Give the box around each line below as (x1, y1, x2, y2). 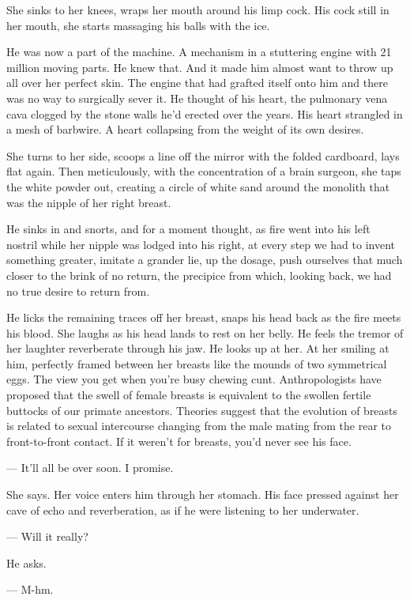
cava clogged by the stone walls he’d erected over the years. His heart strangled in (6, 105, 403, 122)
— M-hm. (6, 581, 54, 598)
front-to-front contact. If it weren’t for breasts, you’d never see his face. (6, 432, 352, 449)
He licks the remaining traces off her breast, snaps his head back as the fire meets (6, 309, 401, 326)
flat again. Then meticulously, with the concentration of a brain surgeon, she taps (6, 163, 401, 179)
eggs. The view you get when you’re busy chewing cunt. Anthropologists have (6, 371, 382, 387)
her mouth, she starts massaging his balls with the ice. (6, 17, 270, 33)
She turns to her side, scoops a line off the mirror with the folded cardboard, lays (6, 147, 400, 164)
